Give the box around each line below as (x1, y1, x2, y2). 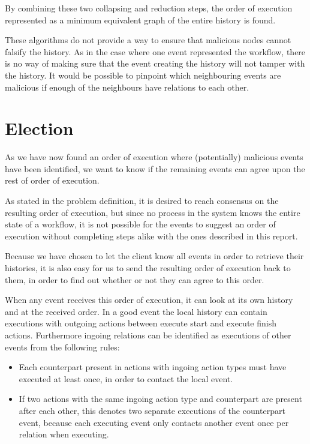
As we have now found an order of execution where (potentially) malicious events (5, 151, 303, 163)
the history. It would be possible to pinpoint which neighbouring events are (5, 68, 281, 81)
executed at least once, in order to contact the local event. (19, 372, 233, 385)
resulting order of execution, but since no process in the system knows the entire (5, 206, 300, 218)
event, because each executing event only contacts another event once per (19, 416, 289, 428)
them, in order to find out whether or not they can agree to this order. (5, 273, 264, 286)
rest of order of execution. (5, 174, 100, 187)
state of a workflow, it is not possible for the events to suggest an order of (5, 218, 276, 230)
